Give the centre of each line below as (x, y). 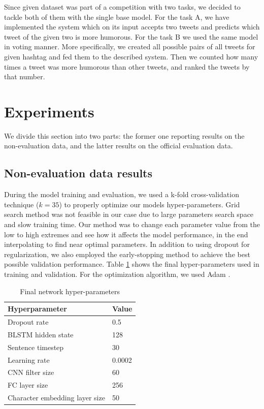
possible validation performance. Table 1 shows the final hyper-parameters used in (132, 264)
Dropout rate (28, 322)
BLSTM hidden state (41, 334)
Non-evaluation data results (78, 173)
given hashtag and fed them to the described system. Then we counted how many (131, 56)
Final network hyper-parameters (70, 291)
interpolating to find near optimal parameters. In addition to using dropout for (127, 244)
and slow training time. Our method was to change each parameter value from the (132, 224)
